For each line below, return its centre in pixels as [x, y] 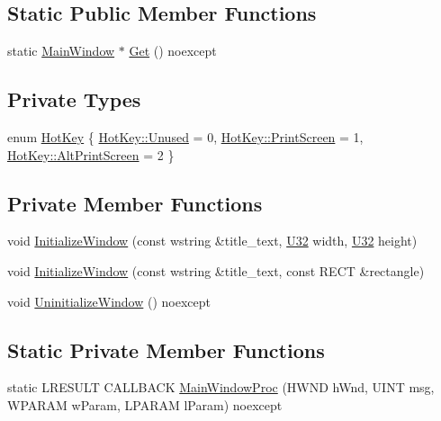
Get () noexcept [173, 51]
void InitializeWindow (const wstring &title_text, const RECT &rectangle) [216, 270]
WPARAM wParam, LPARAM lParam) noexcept [145, 404]
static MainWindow [61, 51]
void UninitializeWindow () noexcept [109, 301]
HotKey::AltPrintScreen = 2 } [91, 154]
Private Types [74, 99]
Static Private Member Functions [166, 349]
